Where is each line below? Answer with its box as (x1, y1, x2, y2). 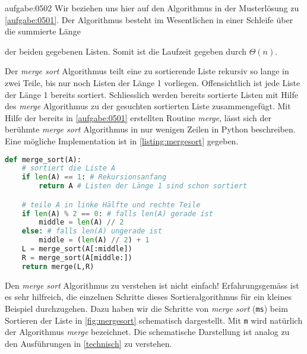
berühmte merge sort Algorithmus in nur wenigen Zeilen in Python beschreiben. (5, 123, 296, 135)
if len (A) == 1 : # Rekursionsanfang (21, 173, 167, 182)
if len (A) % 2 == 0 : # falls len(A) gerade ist (21, 209, 213, 218)
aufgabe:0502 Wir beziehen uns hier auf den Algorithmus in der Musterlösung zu (5, 2, 299, 14)
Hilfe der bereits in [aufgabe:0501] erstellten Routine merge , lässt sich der (5, 111, 271, 124)
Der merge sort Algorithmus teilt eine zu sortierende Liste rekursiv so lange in (5, 65, 289, 77)
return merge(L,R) (21, 262, 94, 271)
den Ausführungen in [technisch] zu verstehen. (5, 337, 172, 349)
